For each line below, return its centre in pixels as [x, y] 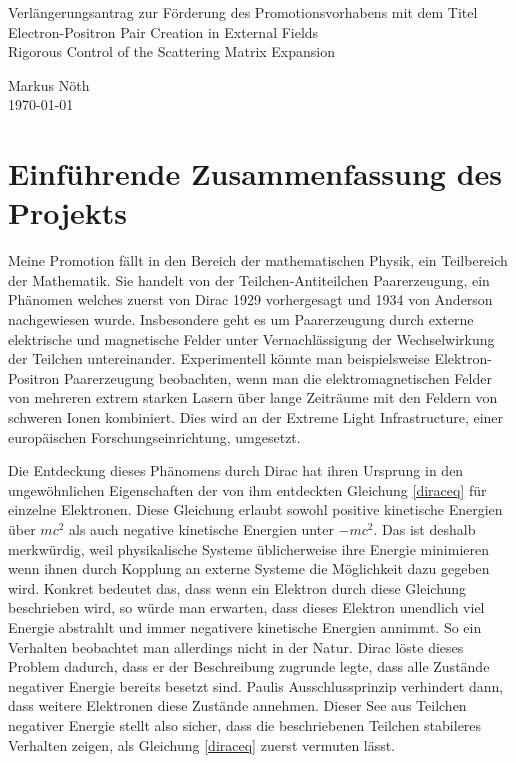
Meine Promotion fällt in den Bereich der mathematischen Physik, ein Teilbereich [258, 260]
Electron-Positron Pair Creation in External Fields [163, 31]
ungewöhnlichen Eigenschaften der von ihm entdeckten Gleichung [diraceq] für [247, 489]
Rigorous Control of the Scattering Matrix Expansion [172, 51]
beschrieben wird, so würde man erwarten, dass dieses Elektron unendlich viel [246, 607]
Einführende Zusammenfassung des [255, 173]
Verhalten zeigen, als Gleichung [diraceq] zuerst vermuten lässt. [202, 744]
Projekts [68, 212]
